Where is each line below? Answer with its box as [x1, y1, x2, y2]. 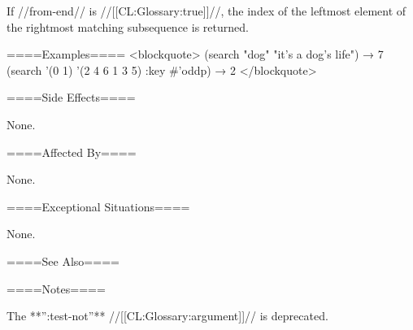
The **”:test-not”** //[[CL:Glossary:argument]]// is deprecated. [7, 307, 328, 324]
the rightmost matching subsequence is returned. [7, 18, 249, 35]
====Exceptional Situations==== [7, 198, 190, 215]
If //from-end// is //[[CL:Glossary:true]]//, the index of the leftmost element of [7, 2, 406, 19]
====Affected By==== [7, 143, 137, 160]
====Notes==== [7, 280, 106, 297]
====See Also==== [7, 252, 120, 269]
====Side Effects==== [7, 89, 136, 106]
